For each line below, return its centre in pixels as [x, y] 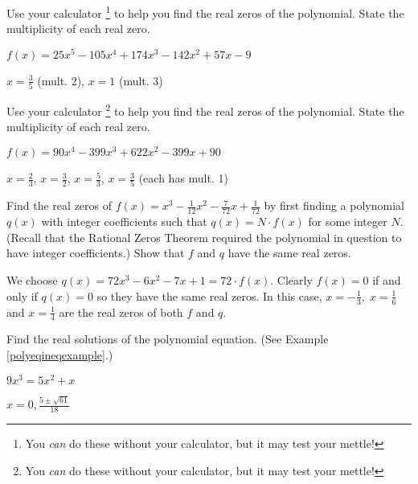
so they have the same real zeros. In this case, [209, 295]
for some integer [348, 221]
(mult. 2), [61, 80]
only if [22, 295]
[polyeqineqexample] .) [60, 354]
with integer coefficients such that [124, 221]
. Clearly [291, 280]
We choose [32, 280]
